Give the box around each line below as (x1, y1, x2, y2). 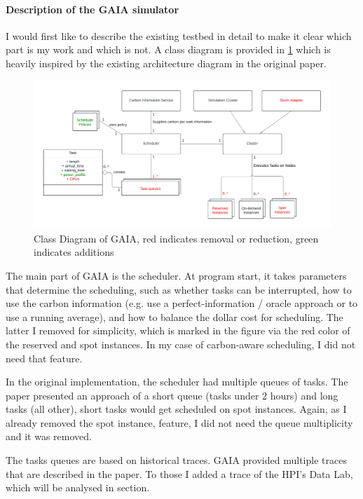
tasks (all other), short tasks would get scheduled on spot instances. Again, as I (6, 402, 347, 416)
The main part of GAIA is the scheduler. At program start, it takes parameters (6, 268, 347, 282)
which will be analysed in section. (6, 480, 150, 495)
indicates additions (34, 245, 114, 259)
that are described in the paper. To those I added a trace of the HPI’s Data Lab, (6, 466, 353, 481)
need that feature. (6, 350, 83, 365)
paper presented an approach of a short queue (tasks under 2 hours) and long (6, 388, 338, 402)
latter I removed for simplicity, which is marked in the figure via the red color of (6, 323, 350, 338)
